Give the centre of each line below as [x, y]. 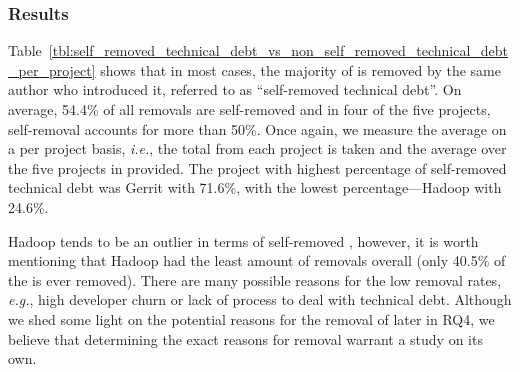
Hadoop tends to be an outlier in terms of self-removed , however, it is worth [243, 240]
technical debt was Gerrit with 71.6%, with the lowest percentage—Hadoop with [255, 187]
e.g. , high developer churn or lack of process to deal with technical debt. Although [260, 299]
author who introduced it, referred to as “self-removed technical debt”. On [235, 89]
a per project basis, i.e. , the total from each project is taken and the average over [257, 148]
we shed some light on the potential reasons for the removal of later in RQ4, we [251, 318]
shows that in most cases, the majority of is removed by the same [300, 69]
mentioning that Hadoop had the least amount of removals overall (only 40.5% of [257, 260]
